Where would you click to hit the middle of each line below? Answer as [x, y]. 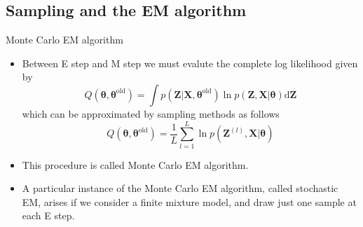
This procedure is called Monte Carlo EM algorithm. [135, 164]
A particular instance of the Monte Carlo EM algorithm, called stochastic [180, 188]
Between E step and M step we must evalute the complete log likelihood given [190, 63]
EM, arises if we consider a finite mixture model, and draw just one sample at [189, 201]
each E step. [48, 215]
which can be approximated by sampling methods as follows [151, 113]
